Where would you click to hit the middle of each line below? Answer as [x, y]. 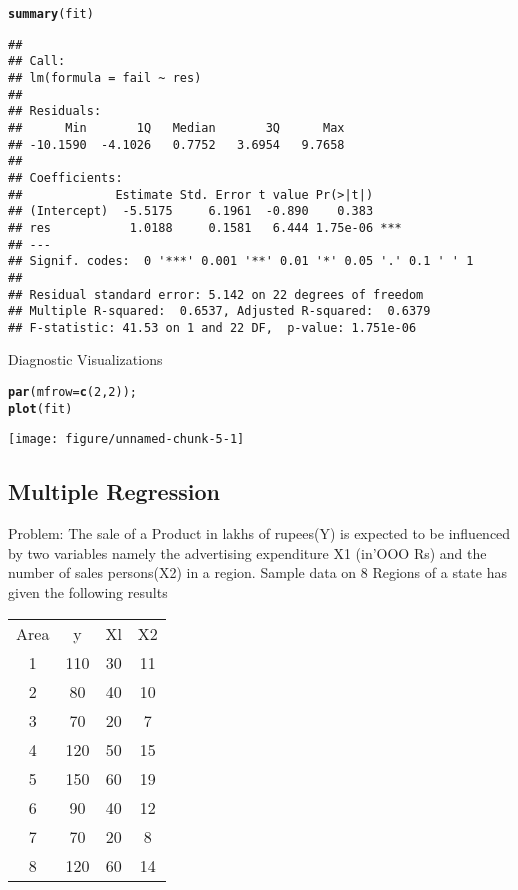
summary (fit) [51, 14]
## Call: [37, 61]
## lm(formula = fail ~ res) [105, 77]
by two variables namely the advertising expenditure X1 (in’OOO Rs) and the [247, 552]
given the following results [88, 592]
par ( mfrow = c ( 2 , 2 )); [72, 392]
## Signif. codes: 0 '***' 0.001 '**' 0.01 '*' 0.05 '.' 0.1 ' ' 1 [241, 261]
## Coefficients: [65, 177]
